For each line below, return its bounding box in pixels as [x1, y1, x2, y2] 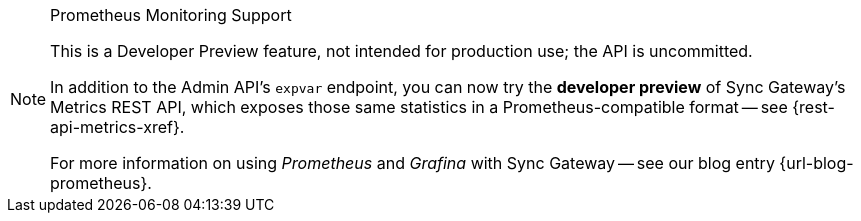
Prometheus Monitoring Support [50, 5, 292, 25]
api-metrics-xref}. [50, 117, 185, 137]
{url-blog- [779, 153, 854, 173]
